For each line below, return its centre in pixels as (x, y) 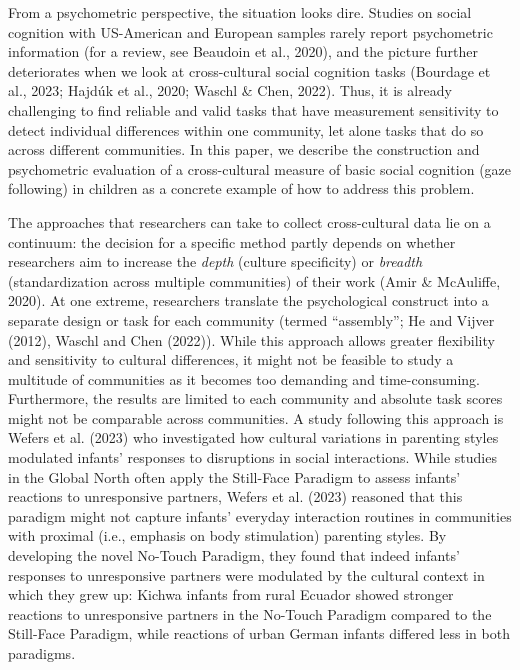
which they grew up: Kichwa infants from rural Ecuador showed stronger (231, 594)
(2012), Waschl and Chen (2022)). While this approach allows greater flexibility (251, 339)
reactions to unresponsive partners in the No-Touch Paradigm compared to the (250, 613)
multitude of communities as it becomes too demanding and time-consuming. (244, 378)
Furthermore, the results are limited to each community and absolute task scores (255, 398)
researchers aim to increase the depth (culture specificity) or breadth (215, 261)
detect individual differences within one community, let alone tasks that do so (246, 129)
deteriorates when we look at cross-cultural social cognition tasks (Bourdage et (249, 70)
